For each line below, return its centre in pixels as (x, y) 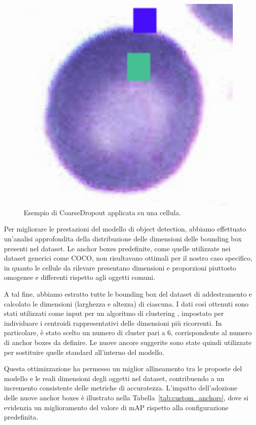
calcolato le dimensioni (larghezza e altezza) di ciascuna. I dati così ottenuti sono (126, 303)
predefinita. (21, 417)
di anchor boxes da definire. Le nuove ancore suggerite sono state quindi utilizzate (128, 342)
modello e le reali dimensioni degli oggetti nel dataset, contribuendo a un (114, 378)
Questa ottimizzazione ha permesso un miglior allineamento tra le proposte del (123, 368)
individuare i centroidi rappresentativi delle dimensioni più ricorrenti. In (113, 323)
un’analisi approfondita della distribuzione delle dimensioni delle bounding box (123, 238)
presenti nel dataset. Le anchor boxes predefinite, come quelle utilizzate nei (117, 248)
